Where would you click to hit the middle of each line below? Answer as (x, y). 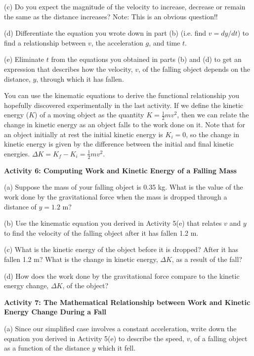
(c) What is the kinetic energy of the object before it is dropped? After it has (121, 249)
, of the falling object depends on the (194, 69)
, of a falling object (219, 338)
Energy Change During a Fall (55, 312)
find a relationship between (45, 42)
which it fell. (117, 348)
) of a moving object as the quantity (89, 115)
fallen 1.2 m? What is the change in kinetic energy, (81, 259)
